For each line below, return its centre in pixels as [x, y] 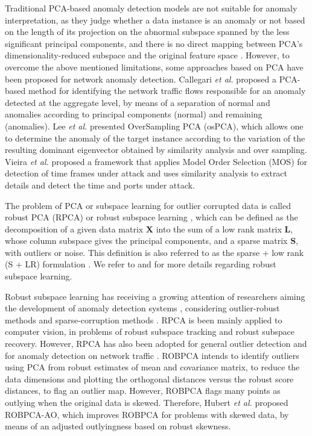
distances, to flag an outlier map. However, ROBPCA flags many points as [143, 391]
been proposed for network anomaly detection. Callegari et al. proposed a [141, 79]
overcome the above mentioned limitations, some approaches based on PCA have [154, 67]
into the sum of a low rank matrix [219, 229]
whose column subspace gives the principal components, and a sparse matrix [146, 241]
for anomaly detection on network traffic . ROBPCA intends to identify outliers [152, 355]
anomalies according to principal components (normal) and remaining [134, 114]
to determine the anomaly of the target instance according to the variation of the [155, 138]
